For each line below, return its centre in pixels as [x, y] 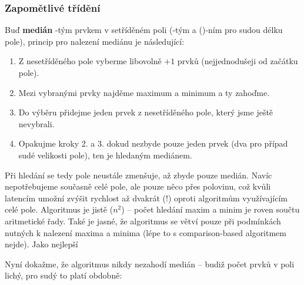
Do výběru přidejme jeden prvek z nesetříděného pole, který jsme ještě [146, 112]
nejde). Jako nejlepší [41, 244]
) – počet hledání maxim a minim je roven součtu [211, 209]
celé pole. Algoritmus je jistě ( [59, 209]
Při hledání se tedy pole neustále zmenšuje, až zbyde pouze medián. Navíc [138, 175]
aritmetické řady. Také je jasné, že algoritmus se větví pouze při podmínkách [143, 221]
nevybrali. [36, 123]
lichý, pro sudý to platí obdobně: [64, 275]
